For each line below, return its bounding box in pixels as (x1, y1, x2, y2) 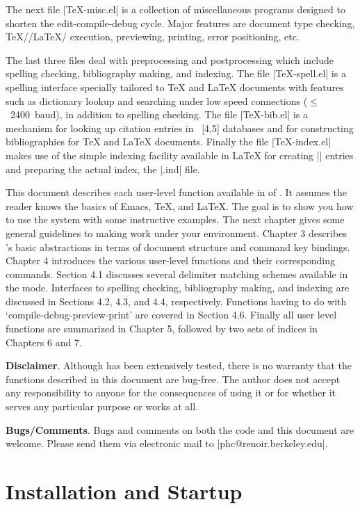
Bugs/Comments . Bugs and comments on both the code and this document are (6, 422, 354, 437)
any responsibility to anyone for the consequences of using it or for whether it (6, 385, 336, 400)
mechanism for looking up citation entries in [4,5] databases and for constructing (6, 120, 354, 135)
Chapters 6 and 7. (6, 334, 82, 349)
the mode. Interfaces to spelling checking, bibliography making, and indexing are (6, 280, 350, 295)
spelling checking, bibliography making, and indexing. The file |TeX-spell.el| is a (6, 66, 346, 81)
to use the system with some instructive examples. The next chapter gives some (6, 212, 345, 227)
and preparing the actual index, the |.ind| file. (6, 161, 200, 176)
